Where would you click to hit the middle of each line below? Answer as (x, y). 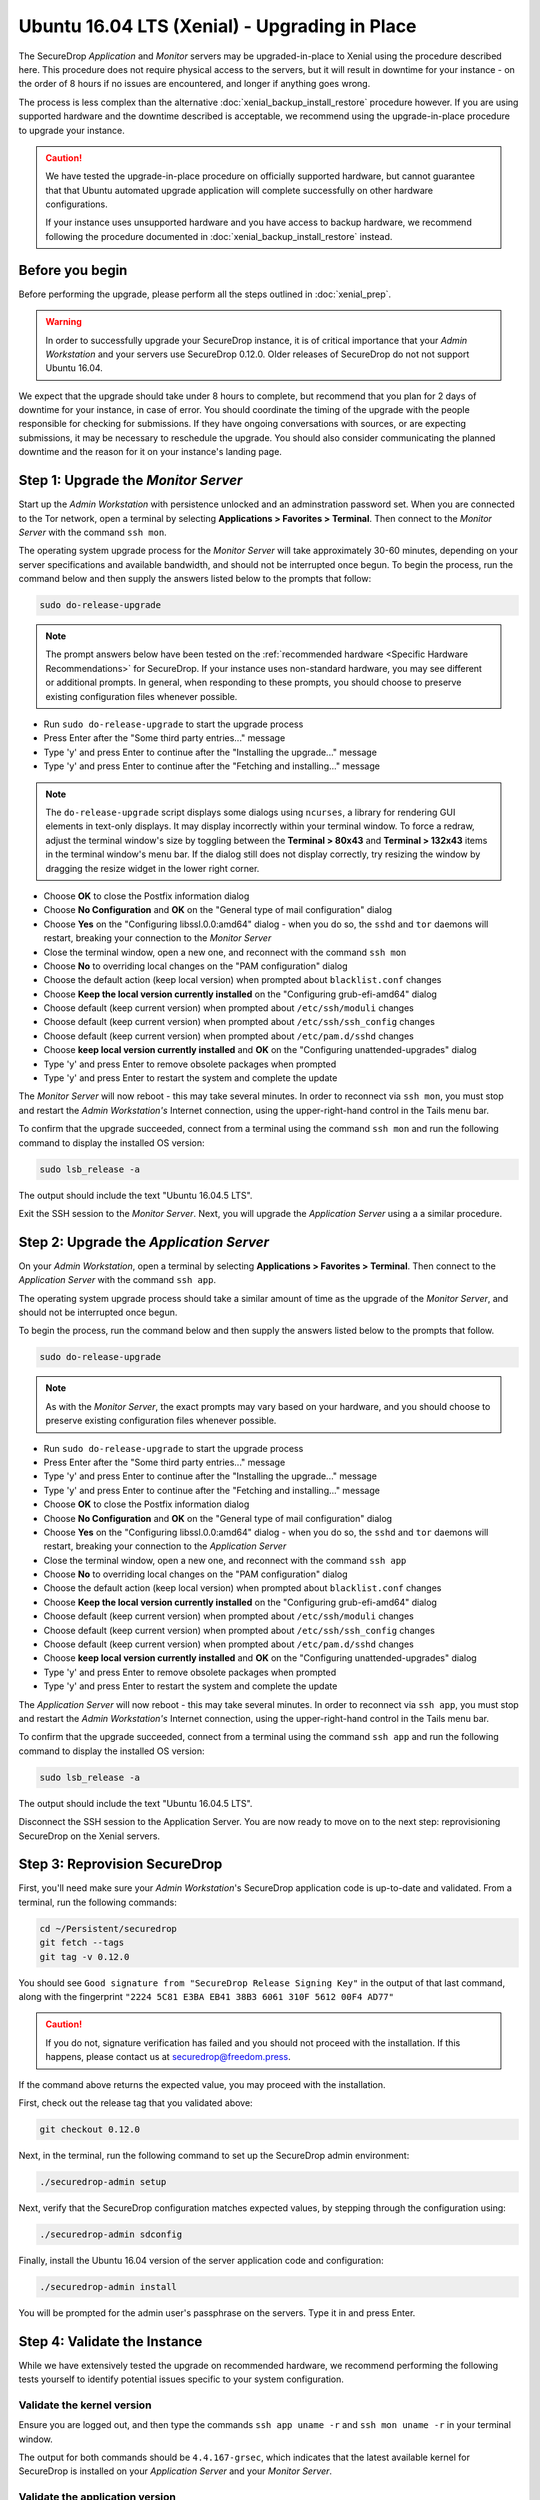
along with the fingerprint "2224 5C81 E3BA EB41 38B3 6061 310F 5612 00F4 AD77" (206, 1996)
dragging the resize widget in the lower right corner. (152, 868)
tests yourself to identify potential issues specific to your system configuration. (181, 2379)
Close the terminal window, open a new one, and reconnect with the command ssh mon (225, 952)
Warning (63, 322)
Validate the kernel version (85, 2405)
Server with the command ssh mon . (92, 532)
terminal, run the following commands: (97, 1902)
